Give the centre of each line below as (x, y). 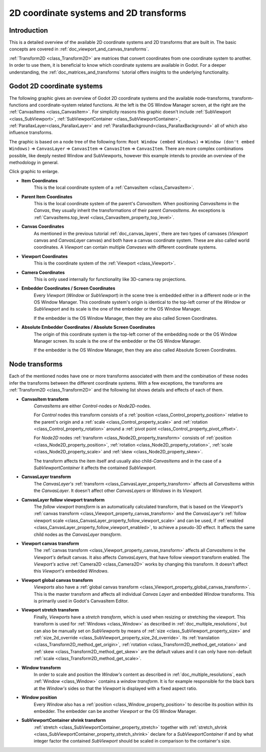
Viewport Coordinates (45, 256)
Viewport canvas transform (50, 543)
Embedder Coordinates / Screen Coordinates (68, 288)
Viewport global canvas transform (57, 580)
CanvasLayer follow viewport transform (63, 500)
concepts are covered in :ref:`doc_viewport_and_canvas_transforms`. (79, 49)
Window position (39, 698)
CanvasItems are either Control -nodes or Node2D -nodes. (92, 406)
